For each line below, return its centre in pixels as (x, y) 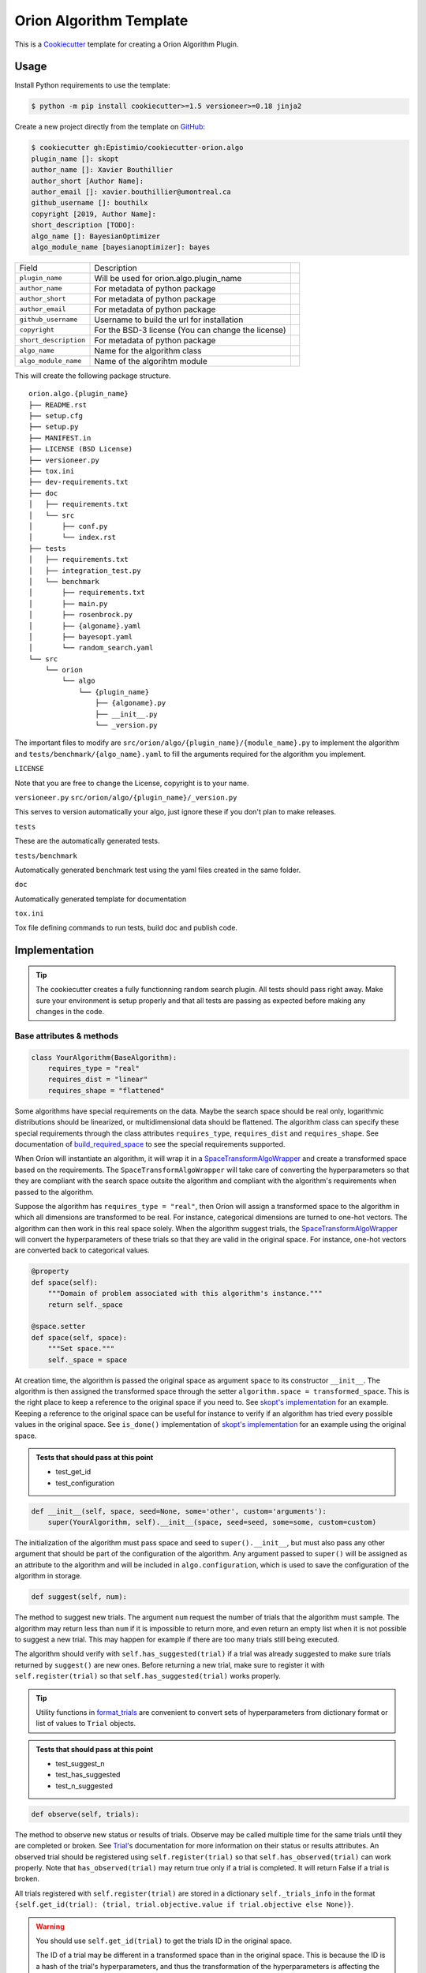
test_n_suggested (84, 1786)
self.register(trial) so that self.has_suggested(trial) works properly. (148, 1676)
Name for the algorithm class (148, 350)
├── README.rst (58, 405)
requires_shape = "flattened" (106, 1090)
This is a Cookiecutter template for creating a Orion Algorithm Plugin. (127, 44)
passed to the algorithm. (54, 1192)
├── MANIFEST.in (60, 438)
